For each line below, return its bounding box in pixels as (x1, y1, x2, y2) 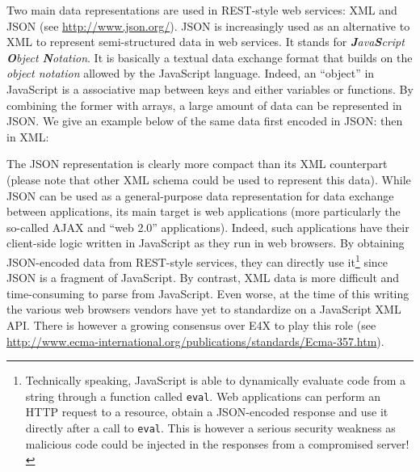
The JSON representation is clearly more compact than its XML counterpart (6, 155, 388, 172)
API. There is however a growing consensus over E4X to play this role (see (6, 316, 376, 333)
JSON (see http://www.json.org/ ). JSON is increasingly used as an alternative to (6, 17, 410, 34)
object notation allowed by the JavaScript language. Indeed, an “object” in (6, 65, 375, 82)
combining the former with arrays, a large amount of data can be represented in (6, 96, 402, 113)
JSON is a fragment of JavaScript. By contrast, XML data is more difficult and (6, 269, 400, 286)
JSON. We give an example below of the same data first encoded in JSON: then (6, 112, 403, 129)
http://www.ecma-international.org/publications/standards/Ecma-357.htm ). (6, 332, 384, 349)
